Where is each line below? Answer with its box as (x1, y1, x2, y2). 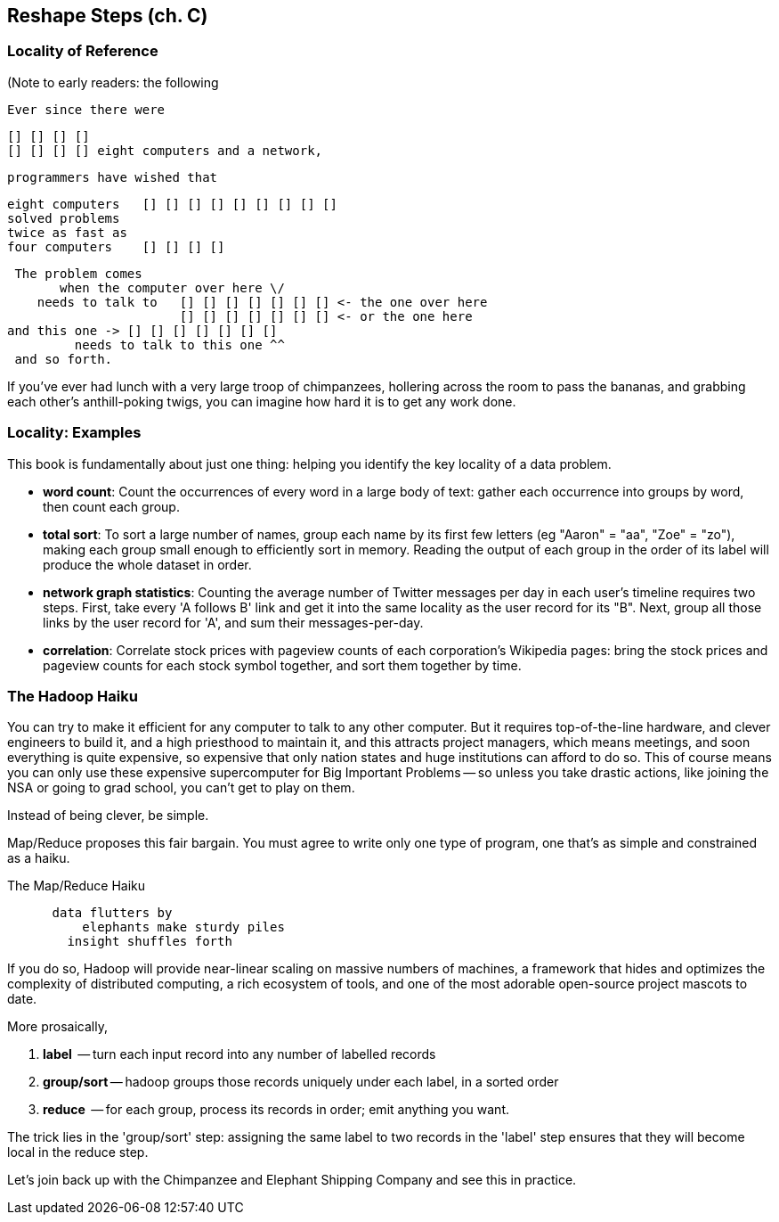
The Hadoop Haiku (7, 686, 138, 705)
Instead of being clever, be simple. (7, 808, 209, 824)
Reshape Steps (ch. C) (7, 4, 208, 27)
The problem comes (14, 266, 142, 281)
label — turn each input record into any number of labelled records (43, 1046, 436, 1062)
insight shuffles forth (67, 934, 232, 949)
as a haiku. (7, 850, 70, 866)
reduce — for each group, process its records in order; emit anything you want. (43, 1102, 509, 1118)
